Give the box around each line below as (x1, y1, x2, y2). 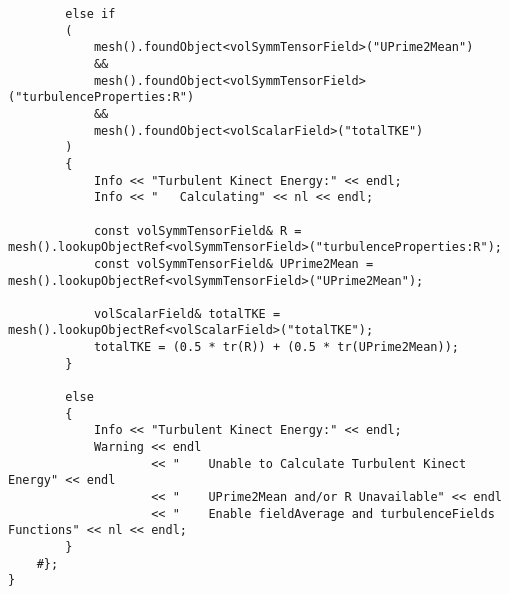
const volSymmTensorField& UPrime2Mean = (93, 256, 374, 271)
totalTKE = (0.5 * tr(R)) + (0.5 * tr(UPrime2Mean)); (93, 340, 460, 355)
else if (65, 7, 116, 21)
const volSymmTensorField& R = (93, 223, 302, 238)
